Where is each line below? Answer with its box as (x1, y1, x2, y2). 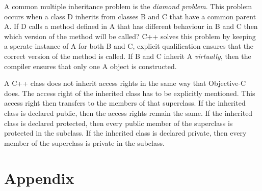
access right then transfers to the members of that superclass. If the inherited (4, 98, 246, 108)
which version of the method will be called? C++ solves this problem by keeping (4, 30, 256, 41)
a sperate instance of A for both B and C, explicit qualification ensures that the (4, 41, 254, 51)
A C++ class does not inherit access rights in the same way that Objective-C (4, 78, 246, 88)
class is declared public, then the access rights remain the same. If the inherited (4, 107, 253, 118)
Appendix (4, 167, 74, 188)
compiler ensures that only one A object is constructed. (4, 60, 177, 71)
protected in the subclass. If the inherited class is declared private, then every (4, 128, 247, 138)
